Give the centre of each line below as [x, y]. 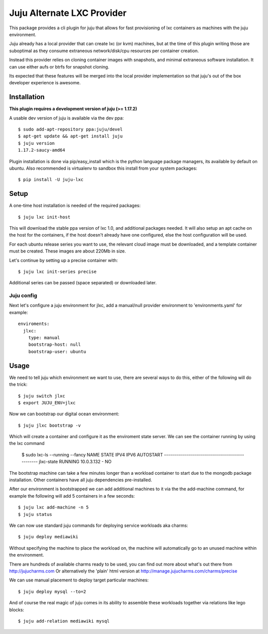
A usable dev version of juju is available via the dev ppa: [67, 118]
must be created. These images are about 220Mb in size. [67, 251]
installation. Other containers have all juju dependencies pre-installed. [81, 480]
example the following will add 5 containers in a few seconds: [72, 496]
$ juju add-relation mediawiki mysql [64, 621]
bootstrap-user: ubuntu [57, 351]
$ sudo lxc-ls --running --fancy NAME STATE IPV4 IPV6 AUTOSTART [92, 454]
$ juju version [36, 143]
